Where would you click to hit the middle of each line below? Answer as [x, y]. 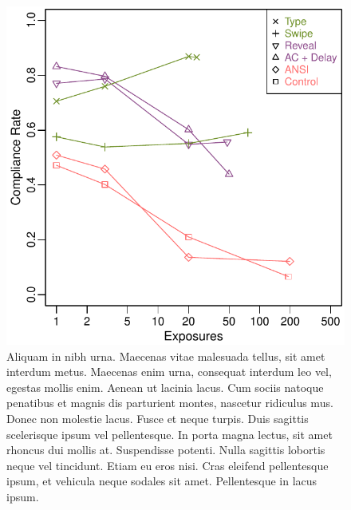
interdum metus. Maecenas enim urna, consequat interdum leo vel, [169, 372]
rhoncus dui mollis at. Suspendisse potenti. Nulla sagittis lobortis [166, 450]
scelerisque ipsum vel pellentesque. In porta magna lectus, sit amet [170, 434]
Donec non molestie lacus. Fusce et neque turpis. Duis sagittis [158, 418]
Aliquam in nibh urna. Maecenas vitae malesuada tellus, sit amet [166, 356]
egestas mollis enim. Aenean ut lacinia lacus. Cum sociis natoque [165, 387]
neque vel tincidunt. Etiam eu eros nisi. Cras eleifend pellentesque [168, 465]
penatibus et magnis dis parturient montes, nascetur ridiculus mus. [170, 403]
